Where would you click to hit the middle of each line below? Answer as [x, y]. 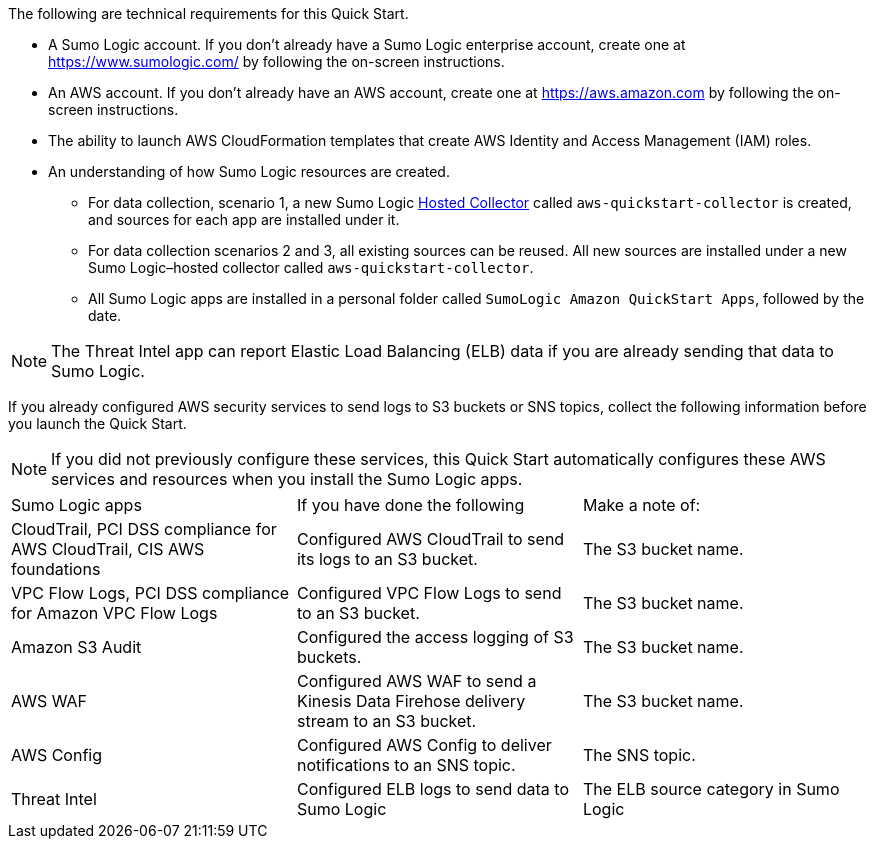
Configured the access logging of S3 [435, 637]
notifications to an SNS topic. [406, 765]
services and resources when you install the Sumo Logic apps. [287, 479]
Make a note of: [641, 505]
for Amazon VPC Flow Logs [114, 613]
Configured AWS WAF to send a [416, 681]
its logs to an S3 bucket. [387, 559]
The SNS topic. [639, 755]
